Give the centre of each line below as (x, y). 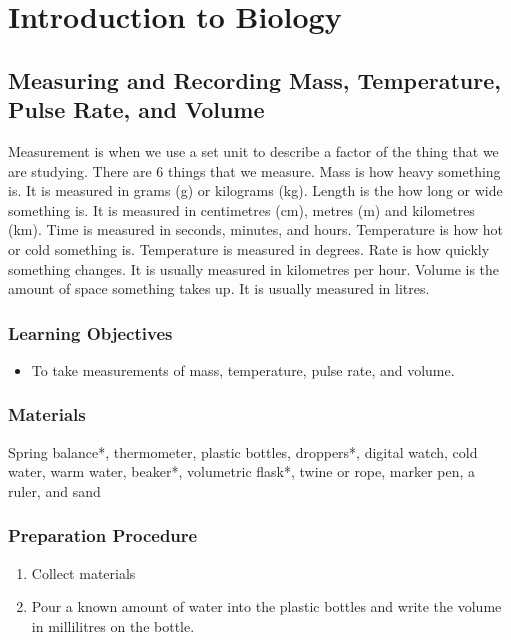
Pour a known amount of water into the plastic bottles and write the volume (266, 606)
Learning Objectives (90, 332)
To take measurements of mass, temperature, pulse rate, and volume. (243, 369)
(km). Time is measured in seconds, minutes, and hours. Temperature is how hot (255, 229)
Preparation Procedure (103, 535)
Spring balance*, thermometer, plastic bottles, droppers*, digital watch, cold (243, 451)
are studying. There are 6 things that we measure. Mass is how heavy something (254, 170)
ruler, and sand (54, 490)
